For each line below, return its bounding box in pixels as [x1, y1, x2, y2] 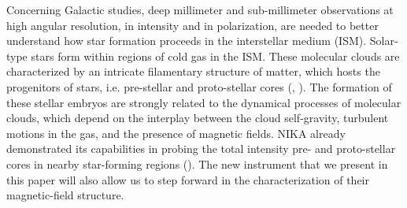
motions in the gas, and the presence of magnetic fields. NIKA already [6, 124, 346, 141]
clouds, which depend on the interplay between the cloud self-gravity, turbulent [6, 110, 389, 126]
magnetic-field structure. [6, 187, 124, 203]
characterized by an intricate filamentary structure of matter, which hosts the [6, 63, 380, 80]
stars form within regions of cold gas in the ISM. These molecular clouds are [31, 47, 400, 64]
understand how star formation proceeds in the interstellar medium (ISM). [6, 32, 367, 49]
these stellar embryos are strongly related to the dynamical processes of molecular [6, 94, 401, 110]
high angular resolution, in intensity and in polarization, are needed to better [6, 17, 379, 33]
